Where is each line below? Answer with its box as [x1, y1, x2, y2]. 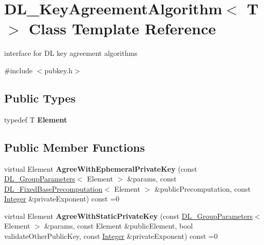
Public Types [4, 90, 76, 106]
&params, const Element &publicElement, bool [44, 220, 193, 231]
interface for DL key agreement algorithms [4, 48, 138, 58]
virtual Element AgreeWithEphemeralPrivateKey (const [4, 163, 197, 174]
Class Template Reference [29, 18, 216, 39]
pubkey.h [44, 65, 73, 75]
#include [4, 65, 33, 75]
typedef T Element [4, 114, 67, 125]
